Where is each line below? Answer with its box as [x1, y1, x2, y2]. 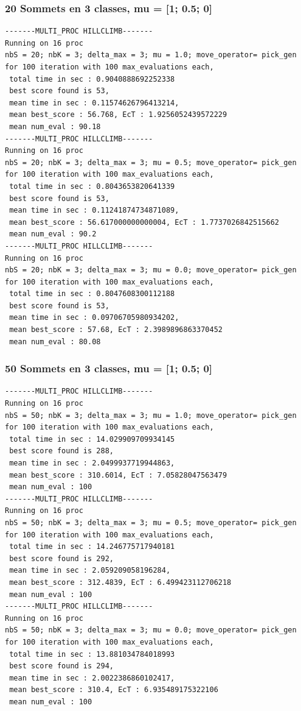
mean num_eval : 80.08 [9, 337, 101, 346]
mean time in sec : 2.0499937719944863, [9, 459, 175, 468]
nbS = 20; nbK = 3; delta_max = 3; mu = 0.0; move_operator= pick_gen [5, 266, 297, 275]
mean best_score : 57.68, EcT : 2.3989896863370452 [9, 325, 223, 334]
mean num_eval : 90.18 [9, 122, 101, 131]
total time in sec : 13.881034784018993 [9, 649, 175, 659]
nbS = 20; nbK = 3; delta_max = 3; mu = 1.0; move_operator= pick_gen [5, 51, 297, 60]
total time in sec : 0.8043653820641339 [9, 182, 175, 191]
